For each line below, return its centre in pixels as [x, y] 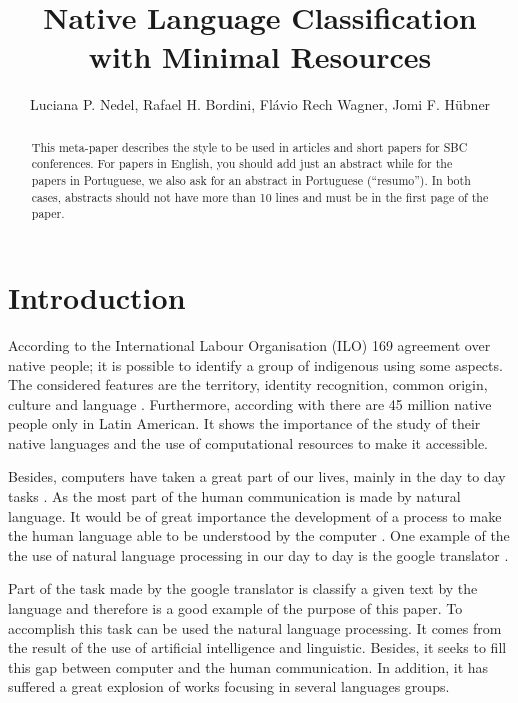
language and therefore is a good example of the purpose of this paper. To [235, 608]
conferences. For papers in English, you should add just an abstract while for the [242, 163]
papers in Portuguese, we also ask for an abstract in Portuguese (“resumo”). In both [251, 180]
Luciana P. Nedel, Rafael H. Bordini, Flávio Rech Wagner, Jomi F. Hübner [260, 104]
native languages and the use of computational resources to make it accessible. [248, 442]
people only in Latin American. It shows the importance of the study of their [244, 423]
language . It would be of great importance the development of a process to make [255, 515]
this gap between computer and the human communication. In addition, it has [248, 666]
